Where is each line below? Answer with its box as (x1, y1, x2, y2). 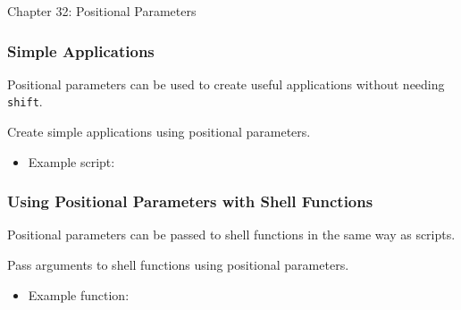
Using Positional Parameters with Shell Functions (7, 190, 373, 213)
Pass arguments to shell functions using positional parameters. (7, 256, 349, 274)
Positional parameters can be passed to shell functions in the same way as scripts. (7, 225, 456, 244)
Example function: (28, 285, 130, 304)
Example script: (28, 152, 115, 171)
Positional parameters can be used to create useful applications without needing (7, 74, 445, 93)
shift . (7, 92, 43, 111)
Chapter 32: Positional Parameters (7, 2, 197, 20)
